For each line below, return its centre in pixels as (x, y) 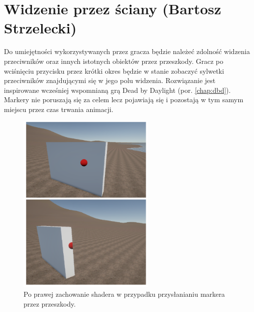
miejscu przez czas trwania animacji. (59, 109)
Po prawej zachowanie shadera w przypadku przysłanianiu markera (124, 294)
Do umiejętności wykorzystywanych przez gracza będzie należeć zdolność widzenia (127, 51)
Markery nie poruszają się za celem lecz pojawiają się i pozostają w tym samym (124, 99)
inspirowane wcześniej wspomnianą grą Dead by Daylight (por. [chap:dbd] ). (117, 90)
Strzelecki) (40, 28)
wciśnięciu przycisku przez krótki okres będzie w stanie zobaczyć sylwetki (114, 71)
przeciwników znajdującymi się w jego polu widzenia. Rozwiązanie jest (110, 80)
